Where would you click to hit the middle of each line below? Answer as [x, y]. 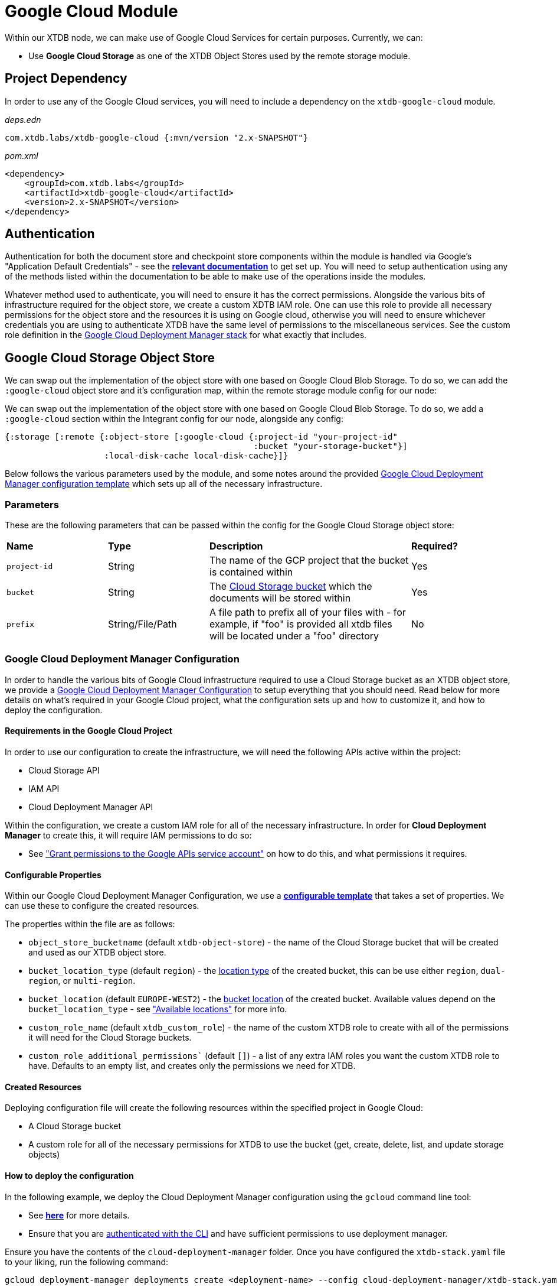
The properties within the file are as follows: [90, 924]
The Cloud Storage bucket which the [291, 586]
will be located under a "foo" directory [294, 636]
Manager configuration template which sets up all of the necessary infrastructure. [164, 484]
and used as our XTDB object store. [97, 953]
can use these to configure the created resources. [102, 906]
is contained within [251, 572]
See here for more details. [79, 1215]
